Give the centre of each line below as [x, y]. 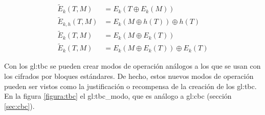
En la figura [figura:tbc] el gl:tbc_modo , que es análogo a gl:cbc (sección [118, 96]
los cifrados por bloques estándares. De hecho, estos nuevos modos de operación [129, 76]
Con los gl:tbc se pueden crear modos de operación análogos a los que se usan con [132, 66]
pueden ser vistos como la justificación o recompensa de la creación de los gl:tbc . [130, 86]
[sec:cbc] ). [19, 106]
